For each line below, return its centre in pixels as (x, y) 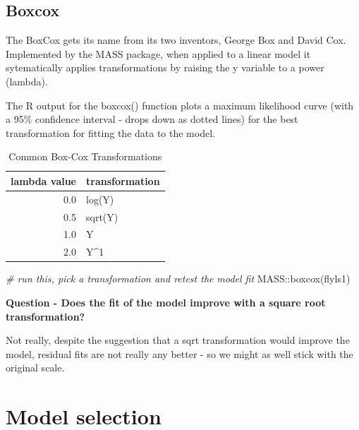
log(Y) (100, 199)
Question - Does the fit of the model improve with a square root (166, 303)
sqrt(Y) (102, 216)
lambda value (44, 180)
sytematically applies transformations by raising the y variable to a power (165, 67)
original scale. (35, 368)
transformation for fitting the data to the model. (110, 132)
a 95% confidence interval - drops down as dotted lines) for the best (152, 119)
